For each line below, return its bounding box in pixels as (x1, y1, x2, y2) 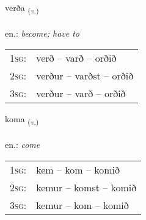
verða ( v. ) (5, 1, 39, 15)
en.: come (5, 138, 40, 151)
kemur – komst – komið (36, 180, 137, 194)
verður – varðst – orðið (36, 68, 134, 83)
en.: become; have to (5, 26, 79, 39)
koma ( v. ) (5, 112, 39, 127)
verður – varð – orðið (36, 86, 126, 101)
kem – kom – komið (36, 162, 120, 177)
